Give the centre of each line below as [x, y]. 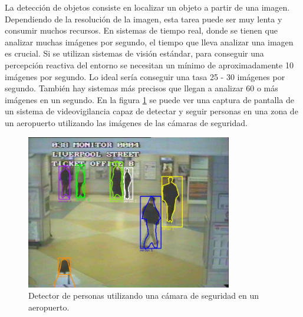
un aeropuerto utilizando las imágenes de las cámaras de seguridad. [126, 122]
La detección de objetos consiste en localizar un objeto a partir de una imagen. [147, 7]
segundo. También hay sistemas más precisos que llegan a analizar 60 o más [141, 88]
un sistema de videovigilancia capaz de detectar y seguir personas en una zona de [151, 111]
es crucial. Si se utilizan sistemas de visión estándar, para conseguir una [134, 53]
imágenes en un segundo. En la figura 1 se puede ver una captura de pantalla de [149, 99]
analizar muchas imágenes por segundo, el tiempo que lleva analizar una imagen [149, 42]
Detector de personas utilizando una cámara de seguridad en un [144, 295]
